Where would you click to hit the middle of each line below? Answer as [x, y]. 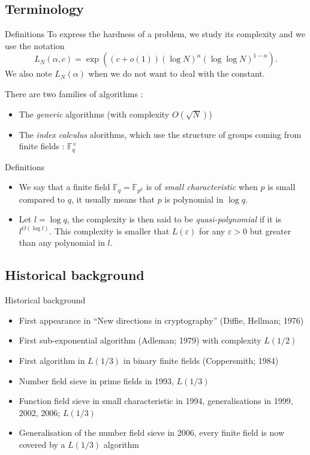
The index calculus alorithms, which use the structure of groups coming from [160, 134]
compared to [42, 199]
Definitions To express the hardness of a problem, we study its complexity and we [155, 34]
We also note [28, 73]
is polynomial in [194, 199]
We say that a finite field [64, 187]
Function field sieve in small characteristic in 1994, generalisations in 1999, [156, 401]
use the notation [35, 45]
